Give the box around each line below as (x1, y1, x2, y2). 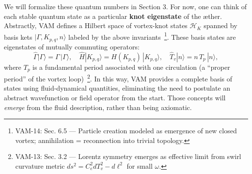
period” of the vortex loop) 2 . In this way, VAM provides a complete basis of (4, 72, 233, 83)
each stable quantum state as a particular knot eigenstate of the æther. (4, 11, 222, 21)
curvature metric (15, 160, 65, 171)
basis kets (4, 32, 32, 42)
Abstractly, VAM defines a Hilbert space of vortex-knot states (4, 20, 188, 31)
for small (126, 160, 153, 171)
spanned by (204, 20, 237, 31)
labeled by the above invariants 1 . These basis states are (68, 30, 236, 42)
